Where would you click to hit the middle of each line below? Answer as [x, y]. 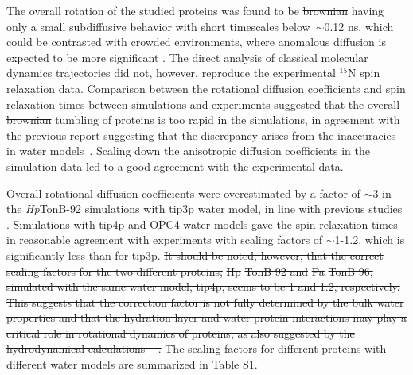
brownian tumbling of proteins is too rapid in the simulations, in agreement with [203, 120]
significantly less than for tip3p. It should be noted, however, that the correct [195, 255]
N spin [364, 73]
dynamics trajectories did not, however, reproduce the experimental [171, 73]
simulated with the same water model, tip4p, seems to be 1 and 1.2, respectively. [203, 286]
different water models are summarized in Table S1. [132, 364]
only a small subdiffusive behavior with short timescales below [158, 26]
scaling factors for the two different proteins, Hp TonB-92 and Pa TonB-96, [190, 271]
